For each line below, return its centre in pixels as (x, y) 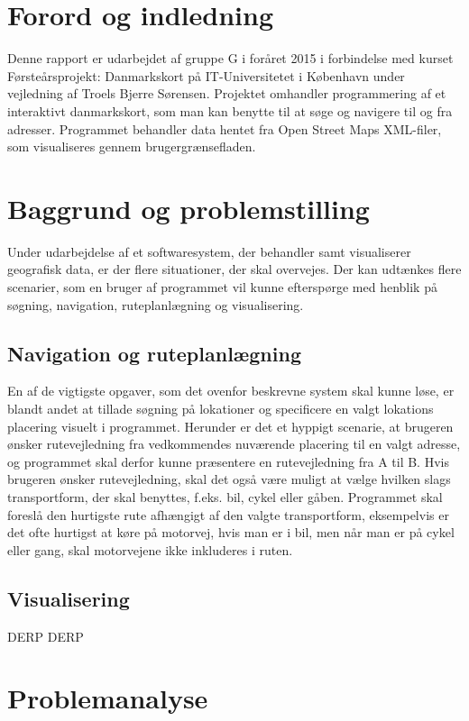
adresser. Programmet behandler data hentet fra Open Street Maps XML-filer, (225, 128)
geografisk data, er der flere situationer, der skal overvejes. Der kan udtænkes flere (234, 269)
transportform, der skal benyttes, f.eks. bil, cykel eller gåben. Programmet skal (225, 496)
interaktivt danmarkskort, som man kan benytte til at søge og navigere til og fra (230, 110)
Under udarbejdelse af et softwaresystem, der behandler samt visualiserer (209, 251)
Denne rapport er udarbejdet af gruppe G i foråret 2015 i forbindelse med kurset (230, 58)
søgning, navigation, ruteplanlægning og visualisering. (156, 304)
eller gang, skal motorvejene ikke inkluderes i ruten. (150, 549)
